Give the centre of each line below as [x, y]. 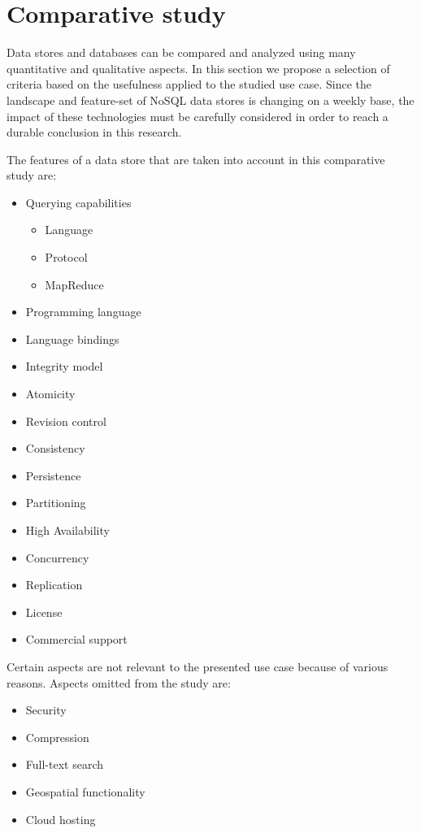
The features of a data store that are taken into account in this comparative [196, 159]
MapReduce [74, 284]
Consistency [55, 448]
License [44, 612]
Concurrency [57, 557]
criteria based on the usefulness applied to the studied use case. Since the [189, 84]
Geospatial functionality [85, 791]
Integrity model [64, 366]
